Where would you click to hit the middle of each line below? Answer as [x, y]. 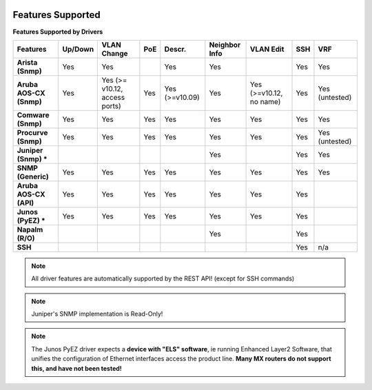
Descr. [175, 49]
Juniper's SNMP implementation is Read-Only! [97, 314]
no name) [265, 101]
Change [115, 53]
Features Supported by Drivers [58, 32]
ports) [112, 105]
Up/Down [78, 49]
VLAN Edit [267, 49]
